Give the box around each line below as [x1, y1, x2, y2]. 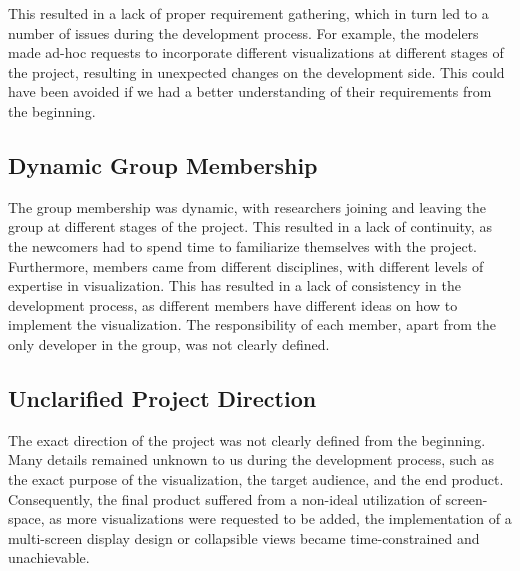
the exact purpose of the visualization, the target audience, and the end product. [8, 468, 504, 489]
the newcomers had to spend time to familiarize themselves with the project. [8, 235, 477, 256]
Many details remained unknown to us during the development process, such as [8, 449, 494, 470]
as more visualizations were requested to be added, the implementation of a [49, 508, 512, 529]
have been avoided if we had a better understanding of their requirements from [8, 81, 492, 102]
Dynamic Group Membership [8, 149, 318, 180]
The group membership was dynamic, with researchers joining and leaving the [8, 196, 487, 217]
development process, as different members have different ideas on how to [8, 294, 458, 315]
